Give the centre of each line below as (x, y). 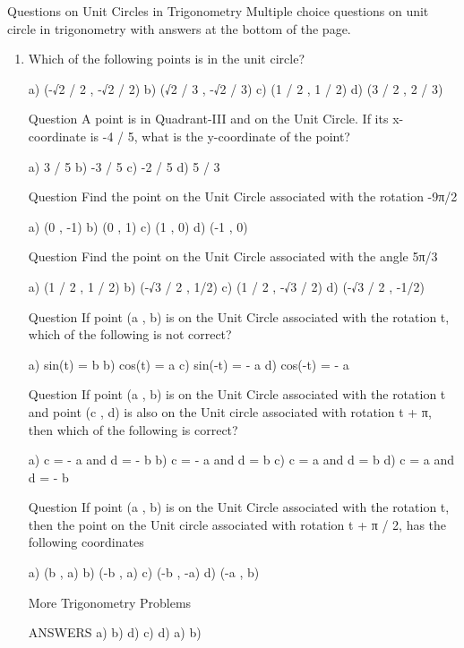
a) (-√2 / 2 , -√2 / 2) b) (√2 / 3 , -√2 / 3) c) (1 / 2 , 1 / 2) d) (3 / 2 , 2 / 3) (236, 88)
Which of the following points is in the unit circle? (167, 59)
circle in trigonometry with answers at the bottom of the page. (179, 28)
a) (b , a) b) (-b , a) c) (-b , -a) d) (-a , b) (144, 572)
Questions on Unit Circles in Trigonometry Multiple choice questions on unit (218, 11)
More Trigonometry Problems (110, 602)
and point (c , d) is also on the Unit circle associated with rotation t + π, (230, 411)
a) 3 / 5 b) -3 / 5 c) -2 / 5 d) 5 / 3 (124, 166)
